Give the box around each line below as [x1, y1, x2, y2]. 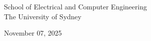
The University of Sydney [4, 11, 82, 21]
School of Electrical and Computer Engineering [4, 1, 147, 11]
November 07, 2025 [4, 28, 62, 38]
